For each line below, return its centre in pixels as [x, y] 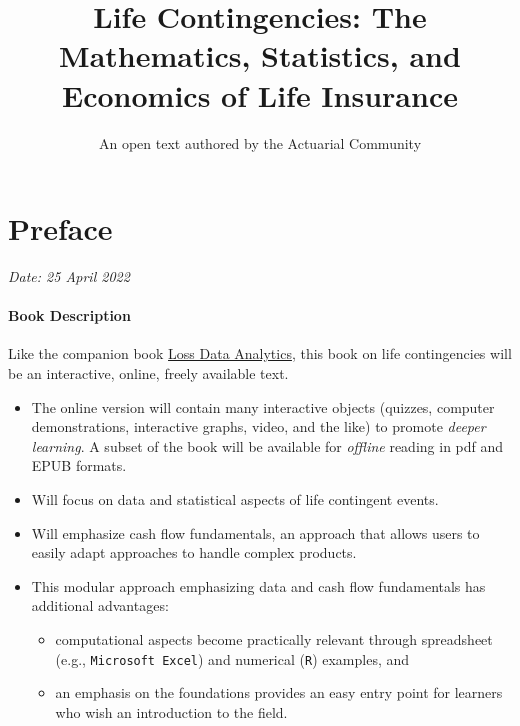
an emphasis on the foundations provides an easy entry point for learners [279, 692]
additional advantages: [100, 605]
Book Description [69, 315]
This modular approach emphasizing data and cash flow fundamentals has [258, 585]
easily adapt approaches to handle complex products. [194, 552]
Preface [60, 228]
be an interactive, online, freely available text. [148, 373]
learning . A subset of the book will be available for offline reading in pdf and [267, 445]
